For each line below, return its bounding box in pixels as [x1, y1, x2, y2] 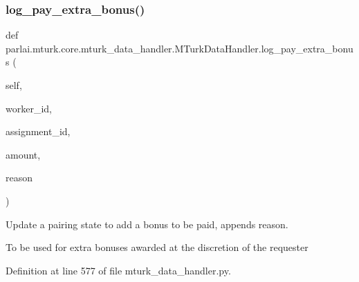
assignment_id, [6, 124, 71, 139]
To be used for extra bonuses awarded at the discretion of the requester [6, 240, 309, 254]
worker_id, [6, 101, 52, 115]
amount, [6, 147, 41, 161]
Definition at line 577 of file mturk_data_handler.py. [6, 263, 231, 277]
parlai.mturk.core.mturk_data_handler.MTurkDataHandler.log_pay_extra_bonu [6, 41, 353, 55]
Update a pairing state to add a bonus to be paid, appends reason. [6, 216, 288, 231]
